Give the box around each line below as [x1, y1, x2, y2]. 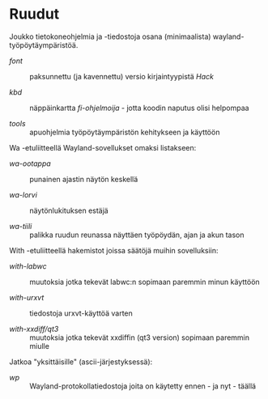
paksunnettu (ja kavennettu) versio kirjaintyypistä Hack [29, 71, 214, 81]
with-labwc [9, 261, 47, 271]
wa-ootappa [9, 159, 51, 168]
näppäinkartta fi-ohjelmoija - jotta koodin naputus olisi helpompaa [29, 103, 249, 112]
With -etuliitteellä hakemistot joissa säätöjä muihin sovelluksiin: [9, 245, 219, 255]
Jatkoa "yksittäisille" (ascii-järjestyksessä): [9, 357, 153, 367]
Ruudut [9, 5, 60, 23]
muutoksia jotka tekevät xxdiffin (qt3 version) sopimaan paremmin [29, 333, 250, 342]
